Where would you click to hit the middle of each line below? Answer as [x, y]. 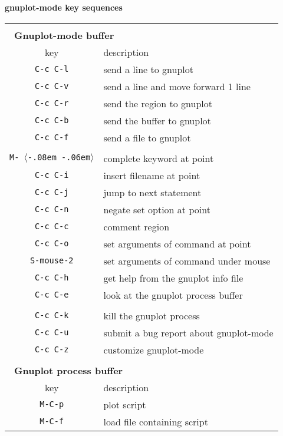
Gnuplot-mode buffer [64, 35]
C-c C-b [52, 120]
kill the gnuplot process [152, 315]
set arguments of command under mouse [187, 260]
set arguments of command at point [177, 243]
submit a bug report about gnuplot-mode [188, 332]
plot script [125, 404]
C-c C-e [52, 295]
